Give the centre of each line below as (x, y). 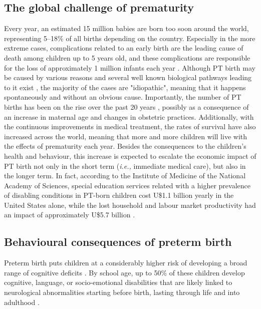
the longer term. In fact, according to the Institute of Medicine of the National (125, 176)
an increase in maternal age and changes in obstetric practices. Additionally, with (129, 116)
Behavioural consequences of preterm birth (118, 242)
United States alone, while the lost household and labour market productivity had (130, 205)
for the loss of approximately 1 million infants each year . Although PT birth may (130, 67)
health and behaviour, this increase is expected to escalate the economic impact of (130, 156)
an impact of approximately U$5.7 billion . (70, 215)
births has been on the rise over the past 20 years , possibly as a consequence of (126, 106)
